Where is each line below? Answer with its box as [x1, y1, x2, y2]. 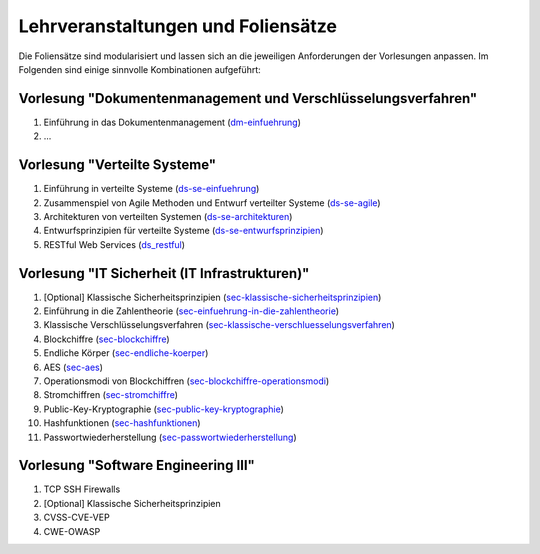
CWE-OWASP [43, 525, 101, 537]
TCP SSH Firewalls [43, 483, 121, 495]
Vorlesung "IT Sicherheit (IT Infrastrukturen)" [18, 265, 310, 282]
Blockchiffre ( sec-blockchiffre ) [43, 333, 170, 345]
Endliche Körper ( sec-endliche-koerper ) [43, 347, 209, 359]
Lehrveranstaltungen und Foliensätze [18, 15, 337, 37]
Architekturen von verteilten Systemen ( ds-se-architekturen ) [43, 210, 293, 222]
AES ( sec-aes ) [43, 361, 104, 373]
